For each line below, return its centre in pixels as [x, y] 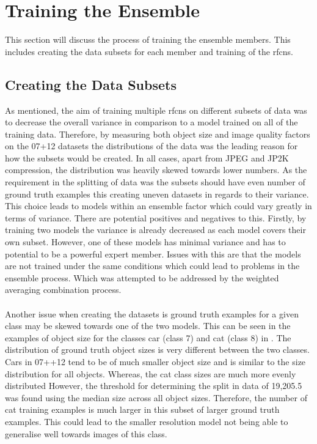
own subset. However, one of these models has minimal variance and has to [145, 242]
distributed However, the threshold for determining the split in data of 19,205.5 [154, 386]
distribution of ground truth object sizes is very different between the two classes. [157, 350]
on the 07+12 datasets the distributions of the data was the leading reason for [151, 146]
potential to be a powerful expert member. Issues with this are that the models [153, 253]
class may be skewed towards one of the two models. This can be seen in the [148, 326]
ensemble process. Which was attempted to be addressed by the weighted [142, 277]
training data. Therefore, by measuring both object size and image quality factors [158, 134]
